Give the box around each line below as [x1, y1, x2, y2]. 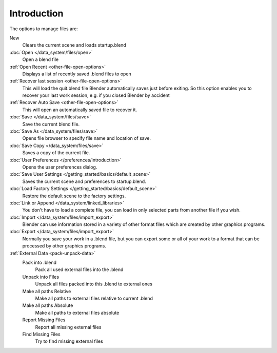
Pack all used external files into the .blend [35, 266, 124, 273]
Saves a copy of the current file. [22, 150, 90, 156]
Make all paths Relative [22, 288, 71, 294]
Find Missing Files [22, 331, 61, 337]
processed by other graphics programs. [22, 243, 107, 249]
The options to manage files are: [9, 26, 78, 32]
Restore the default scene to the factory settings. [22, 193, 126, 199]
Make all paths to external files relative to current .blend [35, 295, 153, 301]
